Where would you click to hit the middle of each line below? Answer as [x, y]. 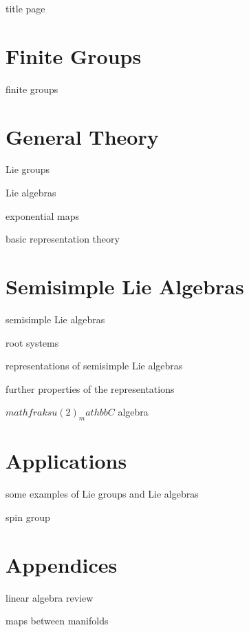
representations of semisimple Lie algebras [94, 366]
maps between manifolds [57, 621]
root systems [32, 342]
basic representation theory [63, 239]
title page [25, 8]
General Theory [82, 136]
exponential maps [43, 215]
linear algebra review [50, 597]
